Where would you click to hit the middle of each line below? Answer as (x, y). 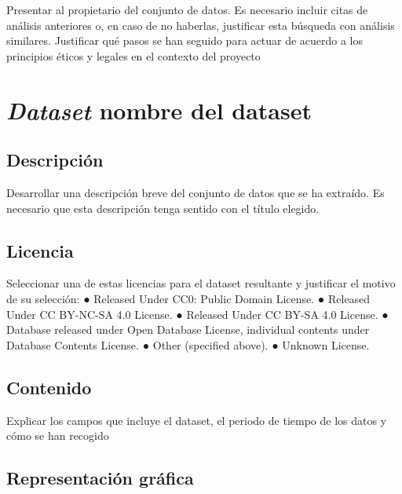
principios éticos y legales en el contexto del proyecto (133, 55)
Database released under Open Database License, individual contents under (188, 329)
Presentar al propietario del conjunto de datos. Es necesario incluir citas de (187, 9)
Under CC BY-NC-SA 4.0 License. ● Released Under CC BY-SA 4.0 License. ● (197, 314)
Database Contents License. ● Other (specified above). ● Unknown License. (188, 344)
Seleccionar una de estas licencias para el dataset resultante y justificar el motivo (201, 283)
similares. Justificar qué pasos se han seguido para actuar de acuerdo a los (185, 40)
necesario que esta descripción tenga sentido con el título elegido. (163, 208)
